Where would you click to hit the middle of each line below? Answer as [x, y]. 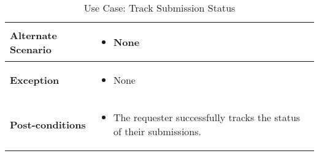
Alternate [33, 35]
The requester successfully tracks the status [207, 117]
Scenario [31, 49]
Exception [35, 80]
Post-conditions [48, 124]
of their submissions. [157, 131]
